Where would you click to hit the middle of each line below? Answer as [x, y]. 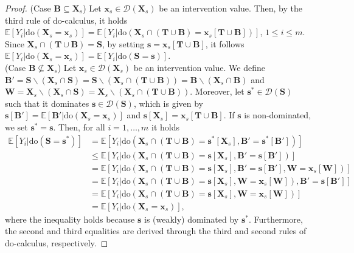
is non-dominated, [278, 115]
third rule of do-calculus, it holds [66, 20]
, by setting [123, 43]
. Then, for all [79, 126]
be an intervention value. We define [199, 67]
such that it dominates [47, 103]
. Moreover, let [217, 91]
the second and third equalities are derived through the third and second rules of [156, 231]
